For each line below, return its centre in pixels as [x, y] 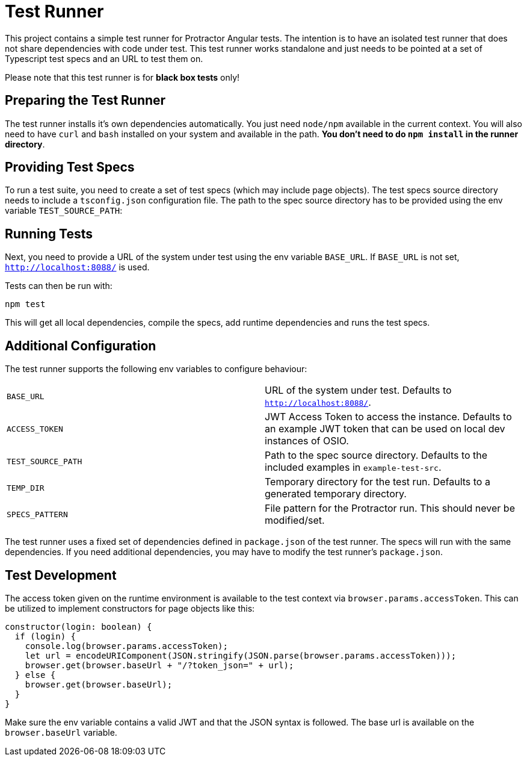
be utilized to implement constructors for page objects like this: [130, 608]
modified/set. [295, 520]
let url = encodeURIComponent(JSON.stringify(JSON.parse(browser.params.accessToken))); [241, 655]
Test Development [61, 575]
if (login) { [45, 636]
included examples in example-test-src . [353, 467]
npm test [25, 304]
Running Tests [49, 234]
